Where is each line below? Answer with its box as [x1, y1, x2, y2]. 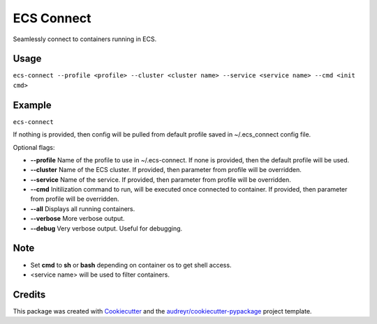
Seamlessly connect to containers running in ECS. [13, 35, 157, 43]
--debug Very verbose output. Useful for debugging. [30, 224, 183, 233]
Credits [13, 288, 46, 300]
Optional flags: [13, 143, 55, 151]
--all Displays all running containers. [30, 204, 135, 213]
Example [13, 99, 52, 111]
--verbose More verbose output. [30, 215, 125, 223]
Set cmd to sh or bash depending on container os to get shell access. [30, 261, 232, 269]
